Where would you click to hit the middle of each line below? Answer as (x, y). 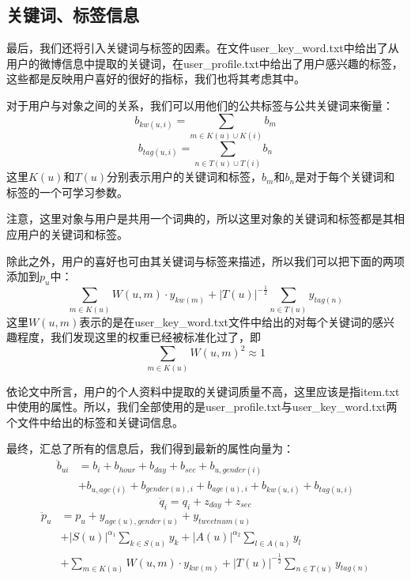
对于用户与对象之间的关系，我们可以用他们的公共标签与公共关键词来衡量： (200, 105)
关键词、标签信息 (73, 15)
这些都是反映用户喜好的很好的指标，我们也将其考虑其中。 (156, 79)
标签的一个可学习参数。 (67, 192)
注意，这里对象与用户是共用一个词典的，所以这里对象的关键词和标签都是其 (200, 218)
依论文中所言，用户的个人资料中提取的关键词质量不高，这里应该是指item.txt (203, 391)
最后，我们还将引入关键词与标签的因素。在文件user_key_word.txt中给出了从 (203, 48)
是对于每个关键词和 (345, 177)
